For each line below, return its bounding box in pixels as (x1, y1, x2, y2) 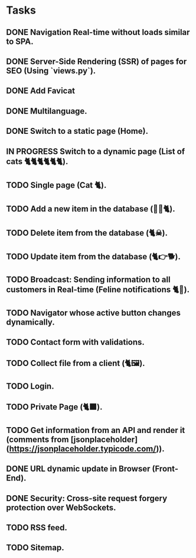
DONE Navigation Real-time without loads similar (6, 27, 190, 37)
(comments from (6, 434, 69, 444)
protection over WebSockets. (6, 502, 116, 512)
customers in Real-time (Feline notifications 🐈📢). (6, 285, 190, 295)
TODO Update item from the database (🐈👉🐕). (6, 252, 181, 262)
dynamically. (6, 317, 55, 327)
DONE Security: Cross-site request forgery (6, 493, 168, 504)
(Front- (152, 464, 179, 474)
